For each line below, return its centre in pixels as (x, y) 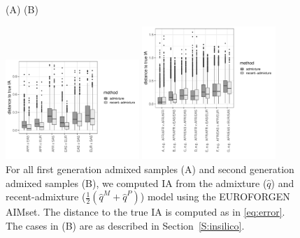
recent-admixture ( (46, 196)
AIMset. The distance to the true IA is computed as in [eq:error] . (145, 212)
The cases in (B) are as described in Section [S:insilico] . (125, 225)
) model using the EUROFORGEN (215, 196)
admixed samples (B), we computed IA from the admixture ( (136, 183)
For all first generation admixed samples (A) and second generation (150, 169)
